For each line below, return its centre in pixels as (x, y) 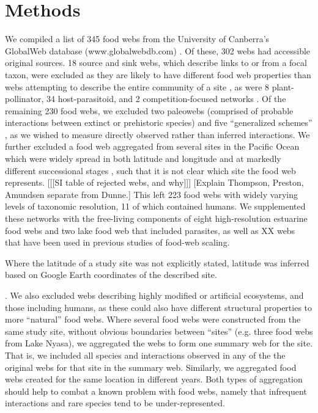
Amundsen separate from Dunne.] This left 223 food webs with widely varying (151, 194)
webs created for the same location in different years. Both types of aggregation (154, 379)
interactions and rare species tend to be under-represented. (115, 403)
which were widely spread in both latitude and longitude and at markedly (143, 159)
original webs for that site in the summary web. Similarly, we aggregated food (151, 367)
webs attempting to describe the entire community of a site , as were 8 (137, 86)
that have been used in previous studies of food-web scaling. (117, 242)
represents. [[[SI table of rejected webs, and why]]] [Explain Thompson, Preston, (154, 182)
